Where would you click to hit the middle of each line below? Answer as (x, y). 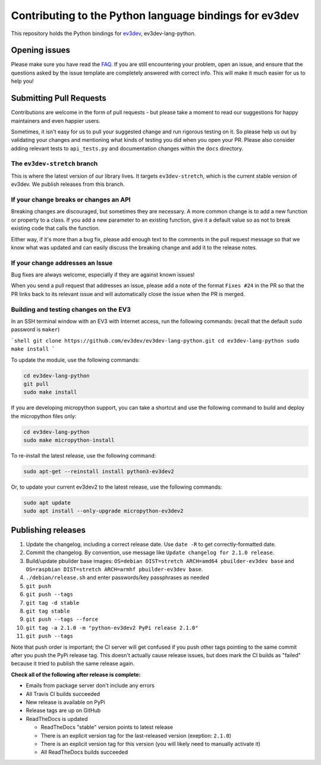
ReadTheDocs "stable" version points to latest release (107, 727)
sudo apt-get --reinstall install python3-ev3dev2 (99, 472)
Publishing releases (48, 530)
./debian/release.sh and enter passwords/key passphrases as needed (117, 577)
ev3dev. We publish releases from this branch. (68, 184)
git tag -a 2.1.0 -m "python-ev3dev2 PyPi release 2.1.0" (112, 628)
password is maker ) (35, 329)
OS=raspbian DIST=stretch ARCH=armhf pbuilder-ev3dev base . (114, 570)
